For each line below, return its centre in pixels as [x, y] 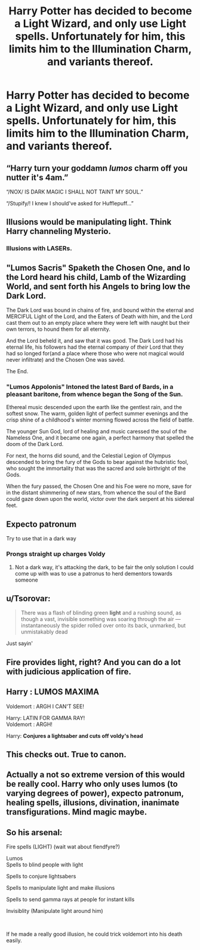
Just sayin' [19, 644]
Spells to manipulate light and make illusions [61, 888]
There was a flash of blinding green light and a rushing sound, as [101, 613]
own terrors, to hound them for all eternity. [58, 329]
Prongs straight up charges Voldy [56, 554]
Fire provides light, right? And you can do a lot [93, 662]
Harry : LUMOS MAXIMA [53, 692]
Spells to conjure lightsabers [41, 877]
